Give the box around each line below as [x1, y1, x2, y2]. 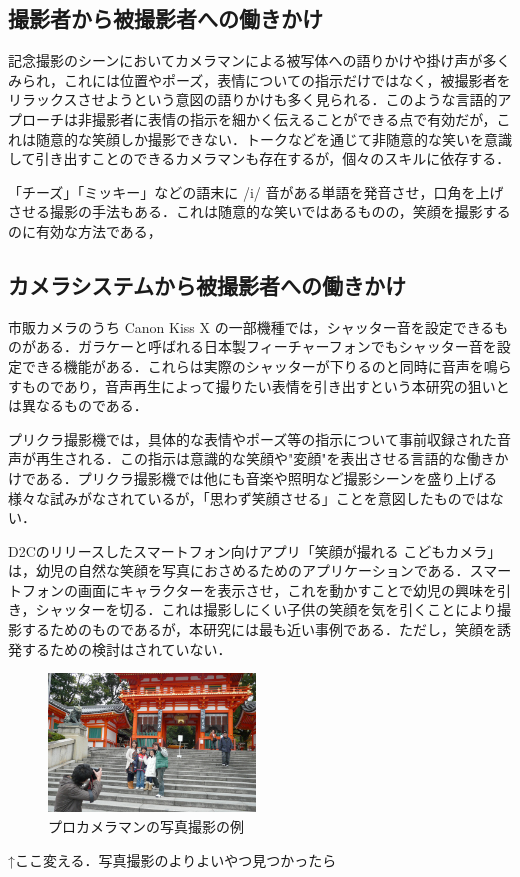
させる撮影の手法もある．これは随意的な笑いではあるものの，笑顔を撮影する [8, 201, 511, 222]
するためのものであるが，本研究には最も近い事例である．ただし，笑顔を [21, 619, 497, 640]
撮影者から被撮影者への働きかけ [8, 3, 323, 34]
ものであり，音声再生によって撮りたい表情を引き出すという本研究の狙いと [21, 375, 510, 396]
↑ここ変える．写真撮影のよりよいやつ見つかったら [8, 849, 337, 870]
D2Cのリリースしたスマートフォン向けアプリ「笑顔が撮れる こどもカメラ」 [8, 540, 502, 561]
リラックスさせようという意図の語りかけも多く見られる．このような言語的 [8, 89, 498, 110]
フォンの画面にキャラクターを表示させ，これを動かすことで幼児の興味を [21, 579, 498, 600]
